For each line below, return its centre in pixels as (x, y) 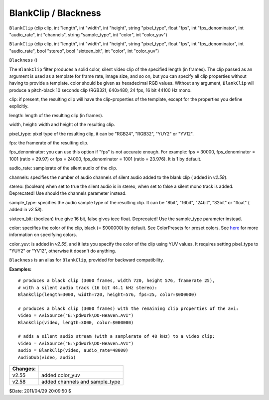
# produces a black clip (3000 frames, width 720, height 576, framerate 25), (117, 281)
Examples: (20, 269)
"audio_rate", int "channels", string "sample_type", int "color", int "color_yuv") (88, 34)
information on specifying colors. (43, 235)
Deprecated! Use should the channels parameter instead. (68, 193)
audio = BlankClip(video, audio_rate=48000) (73, 350)
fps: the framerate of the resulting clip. (49, 143)
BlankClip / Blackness (55, 13)
